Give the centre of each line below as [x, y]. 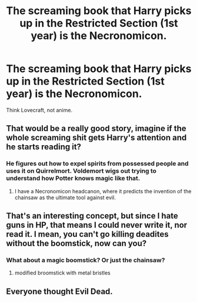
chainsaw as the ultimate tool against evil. [65, 197]
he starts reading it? [44, 147]
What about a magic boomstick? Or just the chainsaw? [86, 260]
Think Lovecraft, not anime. [39, 110]
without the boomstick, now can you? [76, 244]
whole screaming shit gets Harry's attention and [96, 138]
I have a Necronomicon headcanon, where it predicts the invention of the [103, 191]
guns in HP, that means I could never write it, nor [97, 225]
